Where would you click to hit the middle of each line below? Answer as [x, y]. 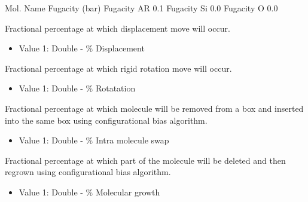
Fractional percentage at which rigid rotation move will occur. [118, 68]
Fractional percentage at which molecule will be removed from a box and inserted [154, 108]
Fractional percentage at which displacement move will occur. [118, 28]
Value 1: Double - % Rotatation [77, 88]
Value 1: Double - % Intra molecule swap [94, 140]
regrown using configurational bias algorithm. [88, 172]
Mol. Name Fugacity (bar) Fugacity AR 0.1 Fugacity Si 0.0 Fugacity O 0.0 [141, 8]
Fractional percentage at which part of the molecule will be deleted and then [145, 160]
